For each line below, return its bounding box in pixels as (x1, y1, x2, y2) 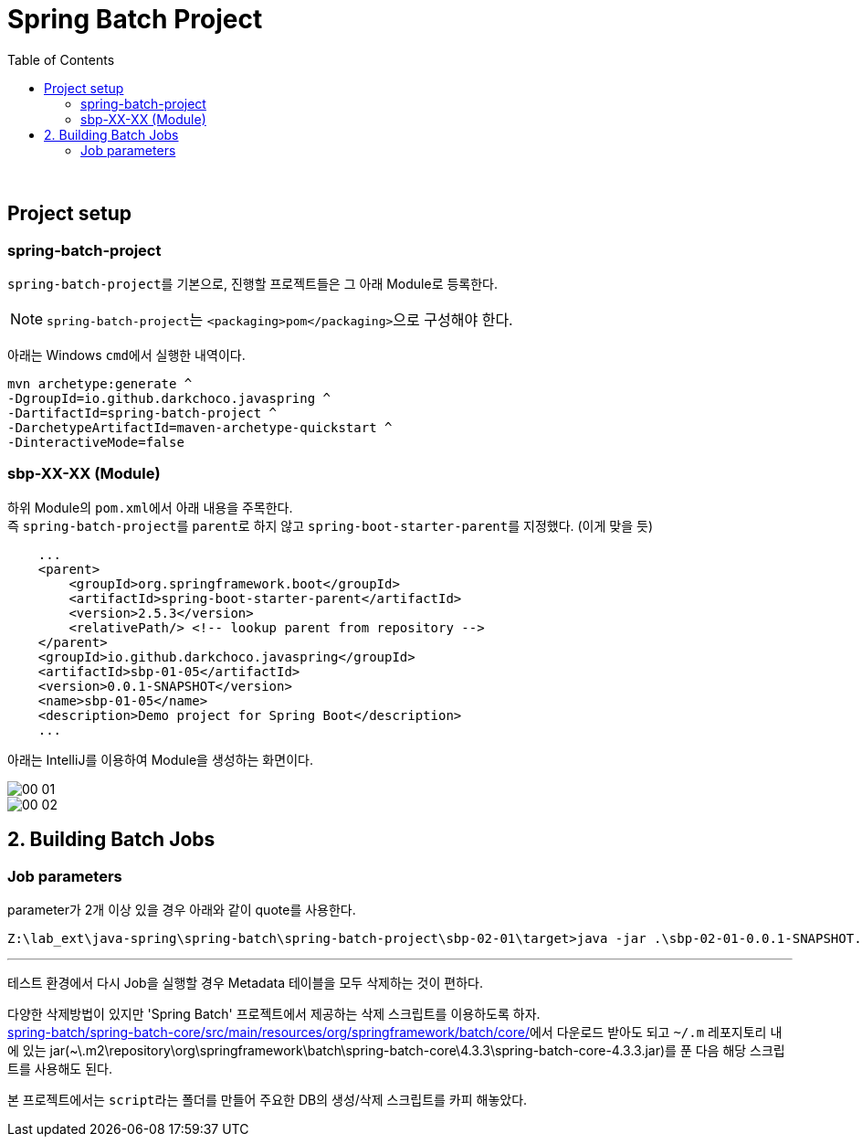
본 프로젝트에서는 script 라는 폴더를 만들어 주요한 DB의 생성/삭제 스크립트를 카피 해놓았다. (7, 1091, 528, 1107)
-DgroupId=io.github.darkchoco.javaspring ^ (7, 390, 331, 406)
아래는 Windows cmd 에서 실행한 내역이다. (7, 346, 246, 363)
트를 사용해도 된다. (7, 1060, 112, 1076)
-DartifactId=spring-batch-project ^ (7, 405, 278, 420)
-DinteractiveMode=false (7, 434, 184, 450)
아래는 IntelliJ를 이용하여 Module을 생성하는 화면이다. (7, 751, 313, 768)
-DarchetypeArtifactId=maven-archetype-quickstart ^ (7, 419, 393, 435)
